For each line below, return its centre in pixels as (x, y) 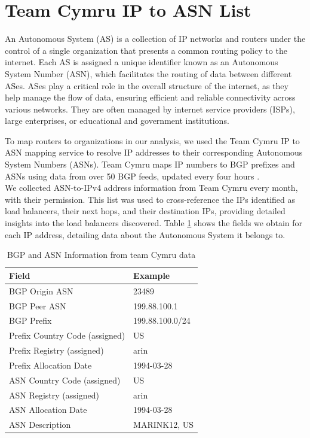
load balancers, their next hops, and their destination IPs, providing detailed (145, 211)
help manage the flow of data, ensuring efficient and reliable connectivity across (150, 97)
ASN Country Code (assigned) (65, 380)
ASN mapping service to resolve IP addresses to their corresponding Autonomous (154, 152)
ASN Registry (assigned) (54, 395)
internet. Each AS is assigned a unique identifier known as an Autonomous (142, 62)
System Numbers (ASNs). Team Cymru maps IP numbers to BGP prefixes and (150, 164)
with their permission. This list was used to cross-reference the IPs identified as (150, 199)
